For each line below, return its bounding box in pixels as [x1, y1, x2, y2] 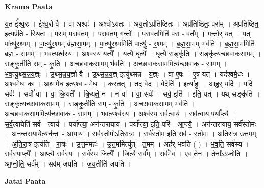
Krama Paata [5, 1, 53, 11]
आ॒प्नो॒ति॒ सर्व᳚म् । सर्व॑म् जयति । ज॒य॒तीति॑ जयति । [5, 158, 132, 169]
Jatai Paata [5, 175, 46, 186]
